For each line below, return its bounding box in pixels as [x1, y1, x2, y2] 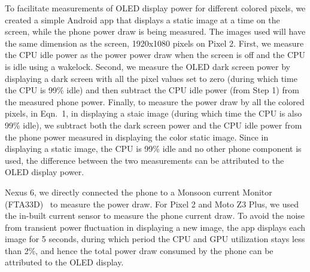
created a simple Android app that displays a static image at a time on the [5, 13, 280, 26]
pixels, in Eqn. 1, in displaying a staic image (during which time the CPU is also [5, 107, 302, 120]
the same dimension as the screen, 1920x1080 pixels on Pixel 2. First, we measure [5, 36, 304, 49]
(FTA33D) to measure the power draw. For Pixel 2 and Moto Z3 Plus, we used [5, 197, 299, 210]
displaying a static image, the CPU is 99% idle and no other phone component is [5, 142, 302, 155]
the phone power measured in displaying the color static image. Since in [5, 130, 269, 143]
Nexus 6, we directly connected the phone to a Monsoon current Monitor [5, 185, 272, 198]
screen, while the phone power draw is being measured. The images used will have [5, 25, 306, 38]
